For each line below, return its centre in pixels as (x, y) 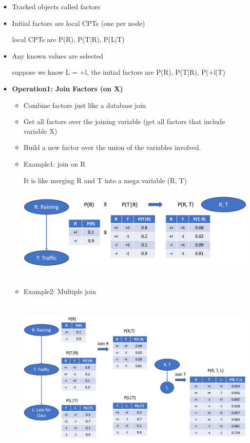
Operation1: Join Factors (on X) (67, 88)
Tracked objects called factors (56, 6)
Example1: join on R (54, 163)
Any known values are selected (58, 55)
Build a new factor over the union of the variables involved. (112, 147)
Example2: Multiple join (60, 291)
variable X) (40, 131)
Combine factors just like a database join (85, 105)
